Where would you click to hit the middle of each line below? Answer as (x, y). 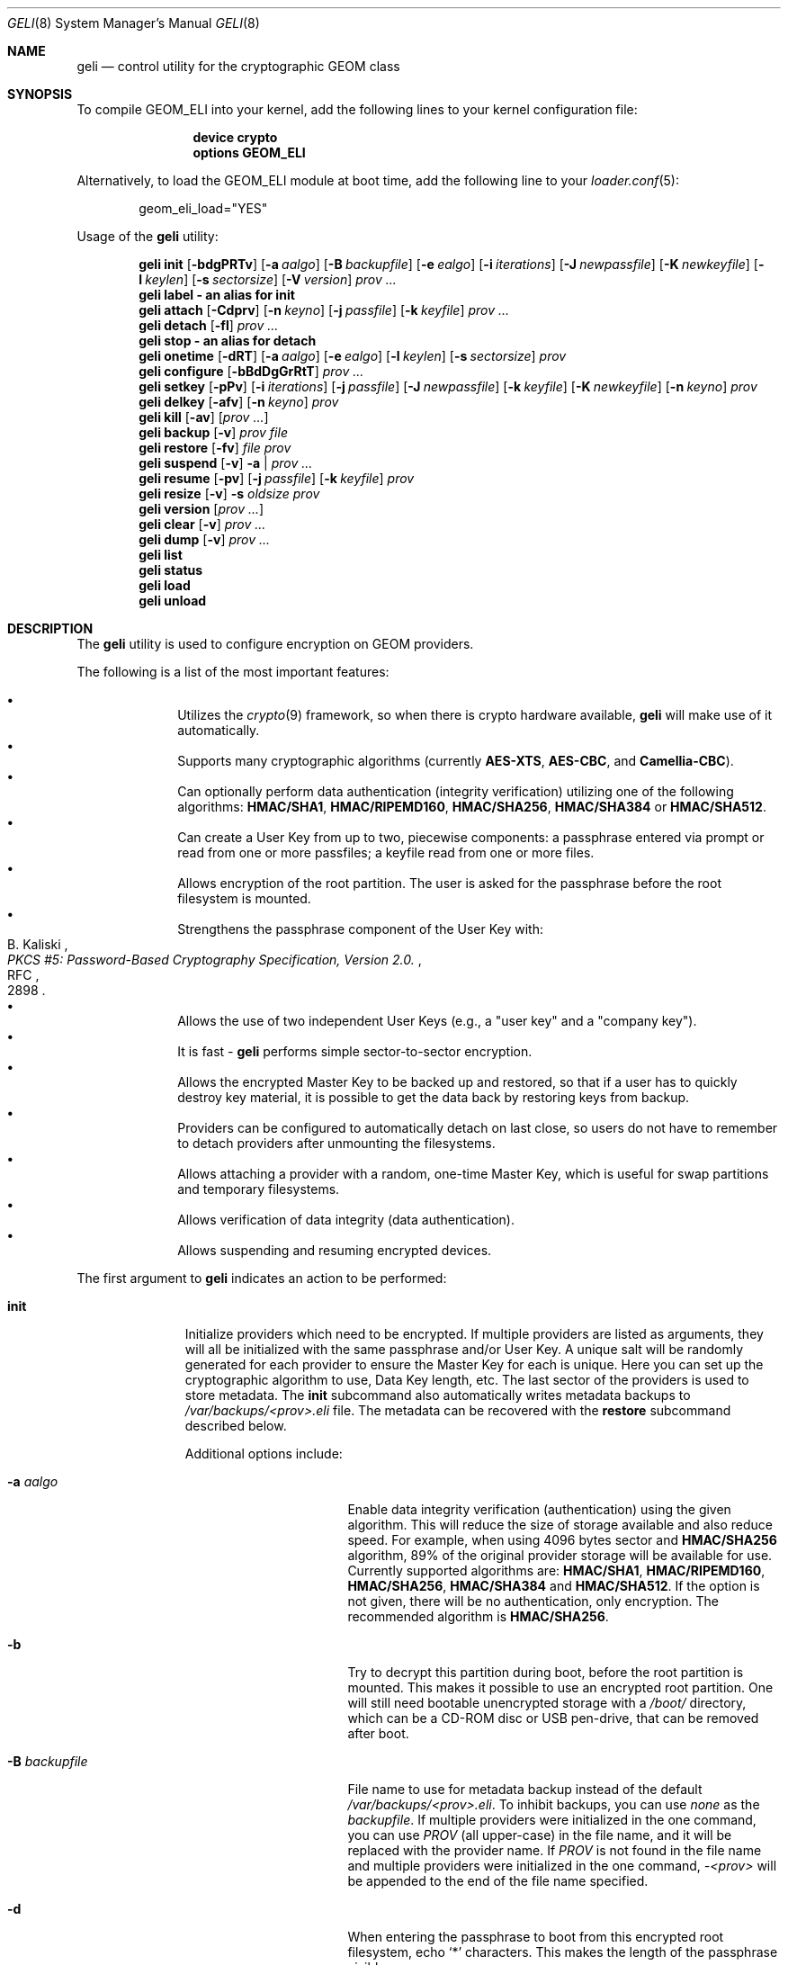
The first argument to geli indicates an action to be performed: (262, 1278)
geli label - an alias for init (217, 295)
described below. (236, 1426)
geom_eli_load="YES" (203, 208)
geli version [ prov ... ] (201, 509)
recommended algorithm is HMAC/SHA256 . (478, 1616)
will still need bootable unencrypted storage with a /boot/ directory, (547, 1703)
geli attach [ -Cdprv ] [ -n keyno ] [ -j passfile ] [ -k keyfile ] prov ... (324, 310)
